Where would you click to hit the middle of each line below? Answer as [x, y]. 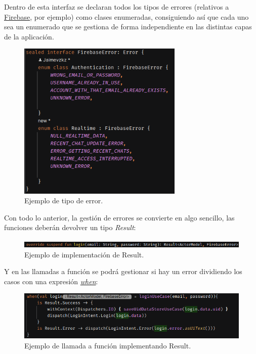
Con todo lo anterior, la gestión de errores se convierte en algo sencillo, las [119, 217]
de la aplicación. [29, 36]
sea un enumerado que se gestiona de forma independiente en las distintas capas [128, 27]
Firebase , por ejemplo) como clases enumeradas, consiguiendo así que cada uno [126, 16]
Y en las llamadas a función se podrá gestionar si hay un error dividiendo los [123, 271]
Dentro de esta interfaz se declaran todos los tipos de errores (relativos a [117, 7]
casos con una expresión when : [51, 281]
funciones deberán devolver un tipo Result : [70, 227]
